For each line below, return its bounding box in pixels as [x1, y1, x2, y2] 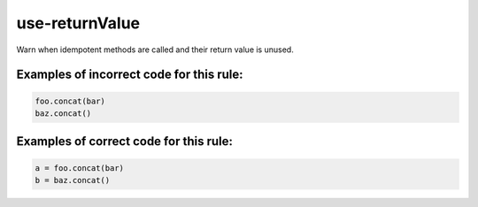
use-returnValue [16, 13, 141, 33]
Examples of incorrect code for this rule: [16, 67, 243, 82]
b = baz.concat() [35, 175, 111, 185]
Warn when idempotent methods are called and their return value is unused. [16, 44, 294, 55]
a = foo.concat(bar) [35, 163, 124, 172]
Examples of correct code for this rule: [16, 134, 234, 149]
